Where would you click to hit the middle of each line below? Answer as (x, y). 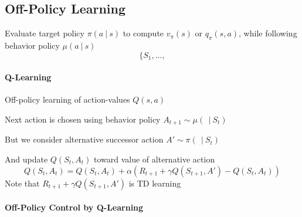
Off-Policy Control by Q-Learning (74, 207)
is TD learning (155, 183)
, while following (268, 33)
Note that (22, 183)
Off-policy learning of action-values (67, 99)
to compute (143, 33)
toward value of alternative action (155, 159)
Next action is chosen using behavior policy (83, 119)
